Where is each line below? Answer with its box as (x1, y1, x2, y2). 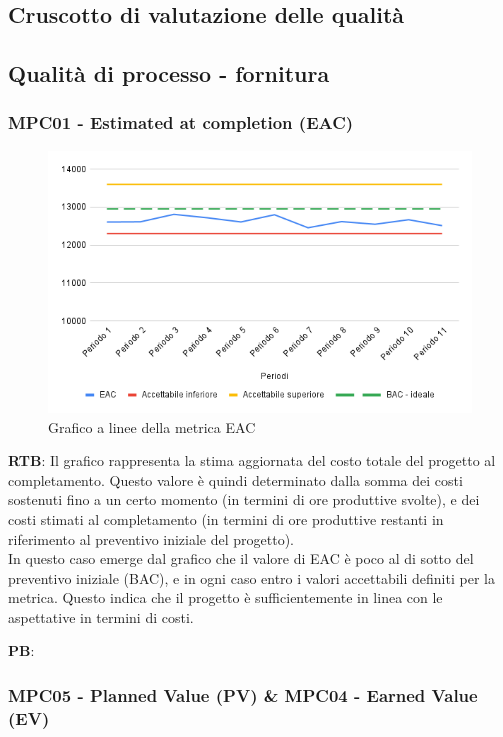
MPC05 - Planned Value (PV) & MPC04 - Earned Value (8, 683, 478, 707)
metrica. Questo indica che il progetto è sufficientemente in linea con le (8, 587, 443, 608)
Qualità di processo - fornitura (8, 58, 330, 89)
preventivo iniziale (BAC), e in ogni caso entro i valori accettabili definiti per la (8, 567, 495, 588)
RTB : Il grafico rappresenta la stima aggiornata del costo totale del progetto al (8, 450, 496, 471)
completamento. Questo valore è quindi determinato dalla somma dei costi (8, 469, 463, 490)
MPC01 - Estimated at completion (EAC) (8, 110, 354, 135)
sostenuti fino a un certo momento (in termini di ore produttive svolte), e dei (8, 489, 480, 510)
